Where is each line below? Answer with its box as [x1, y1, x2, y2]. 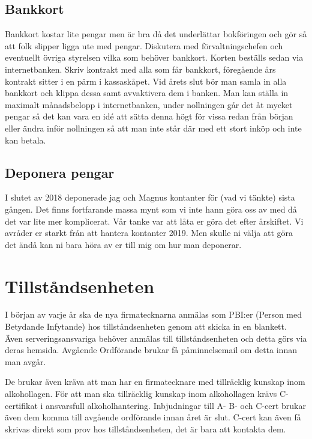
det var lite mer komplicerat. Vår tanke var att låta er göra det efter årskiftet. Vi [5, 214, 304, 227]
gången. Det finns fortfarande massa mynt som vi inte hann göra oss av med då [5, 202, 297, 215]
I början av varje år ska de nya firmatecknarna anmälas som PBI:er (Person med [5, 308, 302, 321]
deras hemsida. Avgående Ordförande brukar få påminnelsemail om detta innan [5, 344, 297, 356]
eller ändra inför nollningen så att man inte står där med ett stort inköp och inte [5, 121, 302, 134]
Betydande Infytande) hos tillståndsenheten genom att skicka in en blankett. [5, 320, 287, 333]
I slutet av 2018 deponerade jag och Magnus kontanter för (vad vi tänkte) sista [5, 191, 295, 204]
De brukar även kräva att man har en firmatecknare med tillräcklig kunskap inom [5, 375, 305, 388]
